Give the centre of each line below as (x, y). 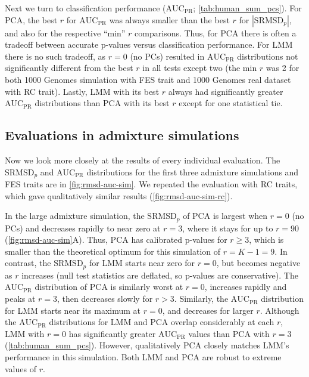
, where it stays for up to (228, 228)
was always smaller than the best (169, 19)
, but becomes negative (258, 263)
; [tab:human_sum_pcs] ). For (247, 8)
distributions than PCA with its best (102, 103)
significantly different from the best (69, 68)
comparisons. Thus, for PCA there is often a (216, 33)
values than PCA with (229, 333)
